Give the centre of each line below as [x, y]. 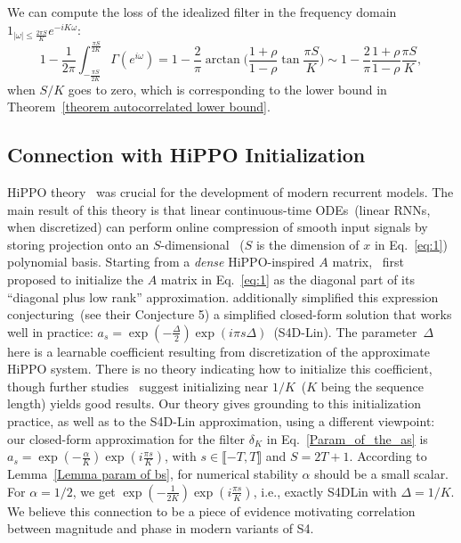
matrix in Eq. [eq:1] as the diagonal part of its [287, 279]
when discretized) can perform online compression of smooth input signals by [218, 227]
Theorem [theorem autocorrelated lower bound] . [139, 107]
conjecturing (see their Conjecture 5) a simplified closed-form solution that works [230, 314]
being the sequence [372, 386]
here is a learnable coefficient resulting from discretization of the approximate [218, 351]
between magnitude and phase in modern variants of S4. [161, 528]
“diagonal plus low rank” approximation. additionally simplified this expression [223, 296]
